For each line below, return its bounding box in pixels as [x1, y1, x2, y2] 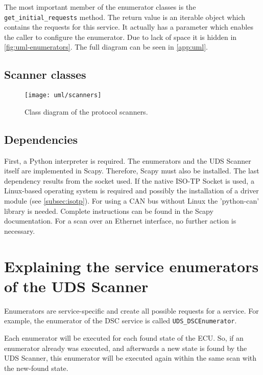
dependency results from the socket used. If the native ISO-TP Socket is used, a [4, 175, 254, 186]
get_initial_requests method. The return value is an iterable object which [4, 11, 245, 22]
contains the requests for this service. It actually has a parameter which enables [4, 21, 253, 32]
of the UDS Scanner [4, 275, 149, 296]
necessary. [4, 225, 35, 236]
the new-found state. [4, 362, 68, 373]
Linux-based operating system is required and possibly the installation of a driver [4, 185, 259, 196]
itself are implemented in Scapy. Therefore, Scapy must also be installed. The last [4, 165, 259, 176]
